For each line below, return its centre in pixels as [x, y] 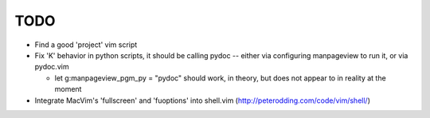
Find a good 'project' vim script [86, 45]
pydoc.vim [52, 67]
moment [68, 89]
